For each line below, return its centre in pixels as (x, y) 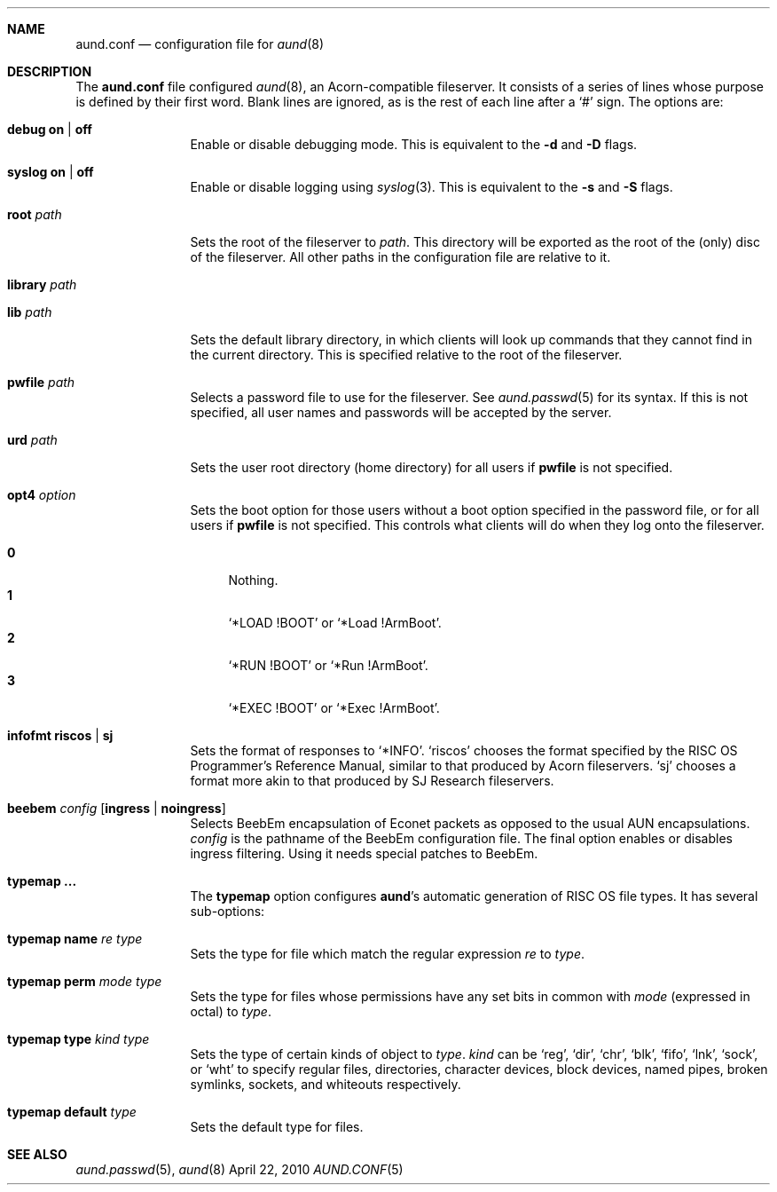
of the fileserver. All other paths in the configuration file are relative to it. (400, 257)
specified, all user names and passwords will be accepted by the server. (401, 412)
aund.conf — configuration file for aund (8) (200, 44)
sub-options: (228, 911)
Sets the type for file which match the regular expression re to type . (387, 954)
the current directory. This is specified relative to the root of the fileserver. (406, 355)
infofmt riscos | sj (60, 735)
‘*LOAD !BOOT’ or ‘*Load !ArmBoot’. (335, 623)
